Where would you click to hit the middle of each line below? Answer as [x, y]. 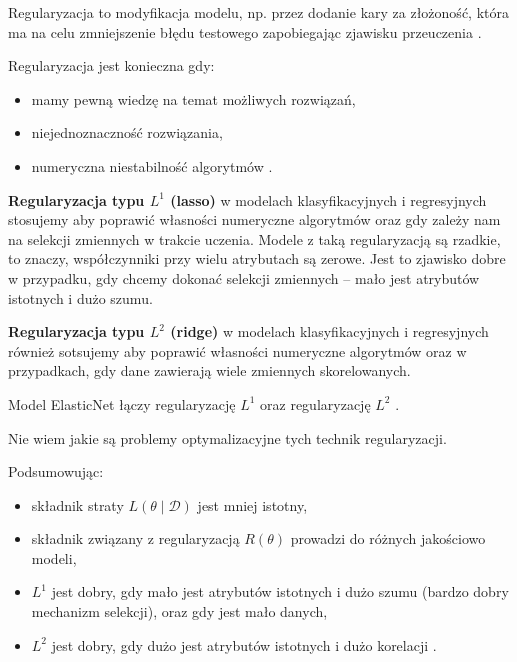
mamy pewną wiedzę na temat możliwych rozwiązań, [193, 98]
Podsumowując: [56, 471]
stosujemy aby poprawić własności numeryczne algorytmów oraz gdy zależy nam [254, 219]
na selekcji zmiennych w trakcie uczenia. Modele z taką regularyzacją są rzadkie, [254, 238]
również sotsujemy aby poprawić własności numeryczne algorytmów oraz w [237, 350]
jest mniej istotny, [252, 504]
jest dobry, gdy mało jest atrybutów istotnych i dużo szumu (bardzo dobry [280, 591]
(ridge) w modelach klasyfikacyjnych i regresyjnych [329, 331]
